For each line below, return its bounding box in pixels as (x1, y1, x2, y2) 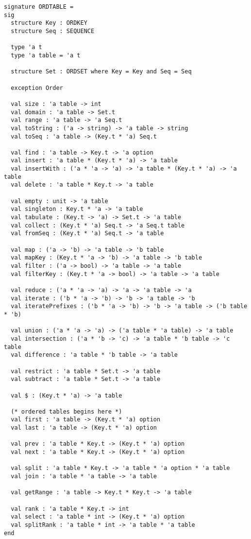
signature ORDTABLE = (4, 3, 74, 10)
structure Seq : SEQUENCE (11, 27, 95, 35)
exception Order (11, 84, 63, 91)
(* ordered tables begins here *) (11, 408, 122, 415)
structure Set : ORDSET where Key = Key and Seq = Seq (11, 68, 192, 75)
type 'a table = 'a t (11, 52, 81, 59)
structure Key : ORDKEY (11, 19, 87, 27)
